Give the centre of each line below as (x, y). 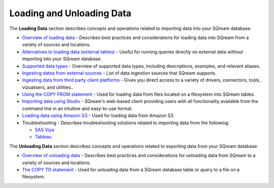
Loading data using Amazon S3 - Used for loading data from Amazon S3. (98, 116)
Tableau (43, 137)
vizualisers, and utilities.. (48, 87)
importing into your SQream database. (62, 59)
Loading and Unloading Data (70, 13)
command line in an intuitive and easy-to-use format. (77, 108)
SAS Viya (44, 130)
